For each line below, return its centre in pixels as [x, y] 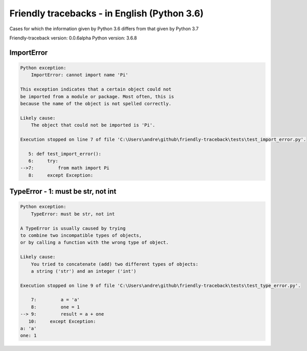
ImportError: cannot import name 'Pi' [80, 75]
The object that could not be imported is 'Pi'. [93, 125]
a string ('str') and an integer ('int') [84, 271]
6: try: [43, 161]
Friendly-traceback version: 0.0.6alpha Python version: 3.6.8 [73, 38]
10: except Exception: [62, 321]
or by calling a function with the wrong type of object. [94, 243]
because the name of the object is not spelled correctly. [96, 103]
